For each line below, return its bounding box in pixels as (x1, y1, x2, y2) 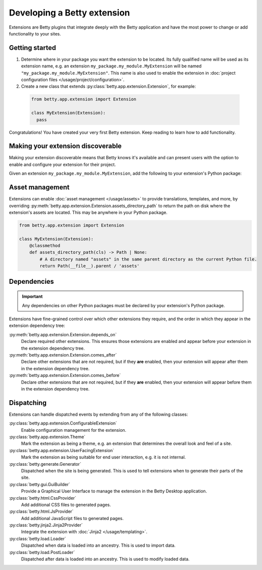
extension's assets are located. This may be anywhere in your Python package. (9, 209, 167, 215)
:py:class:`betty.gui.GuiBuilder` (9, 481, 70, 487)
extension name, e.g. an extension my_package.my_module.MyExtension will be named (21, 63, 202, 69)
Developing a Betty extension (9, 7, 131, 18)
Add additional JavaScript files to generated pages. (21, 515, 124, 521)
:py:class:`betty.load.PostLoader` (9, 549, 75, 555)
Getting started (9, 44, 56, 52)
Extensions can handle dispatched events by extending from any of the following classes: (9, 411, 188, 417)
